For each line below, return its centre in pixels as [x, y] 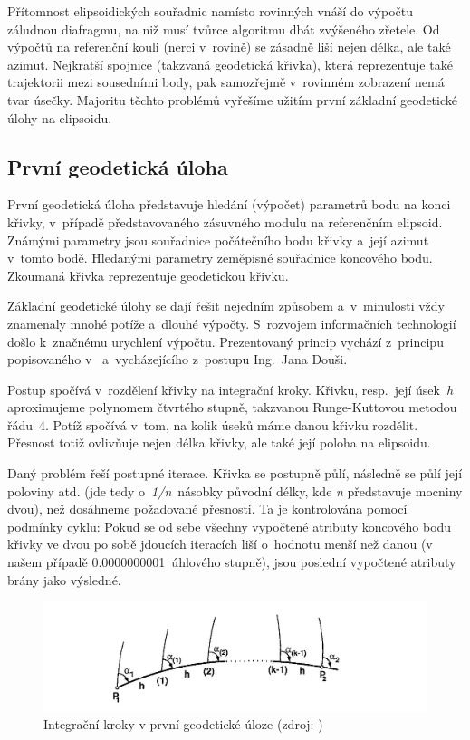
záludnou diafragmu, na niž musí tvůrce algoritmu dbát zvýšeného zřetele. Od [224, 29]
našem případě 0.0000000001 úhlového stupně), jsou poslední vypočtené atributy [232, 562]
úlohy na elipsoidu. [60, 117]
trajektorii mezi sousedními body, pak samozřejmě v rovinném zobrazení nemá [226, 82]
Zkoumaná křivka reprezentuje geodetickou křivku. [148, 275]
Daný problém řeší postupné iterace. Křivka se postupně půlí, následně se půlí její [235, 473]
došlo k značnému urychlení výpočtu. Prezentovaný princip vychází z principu [225, 341]
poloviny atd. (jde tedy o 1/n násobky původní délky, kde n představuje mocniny [235, 490]
